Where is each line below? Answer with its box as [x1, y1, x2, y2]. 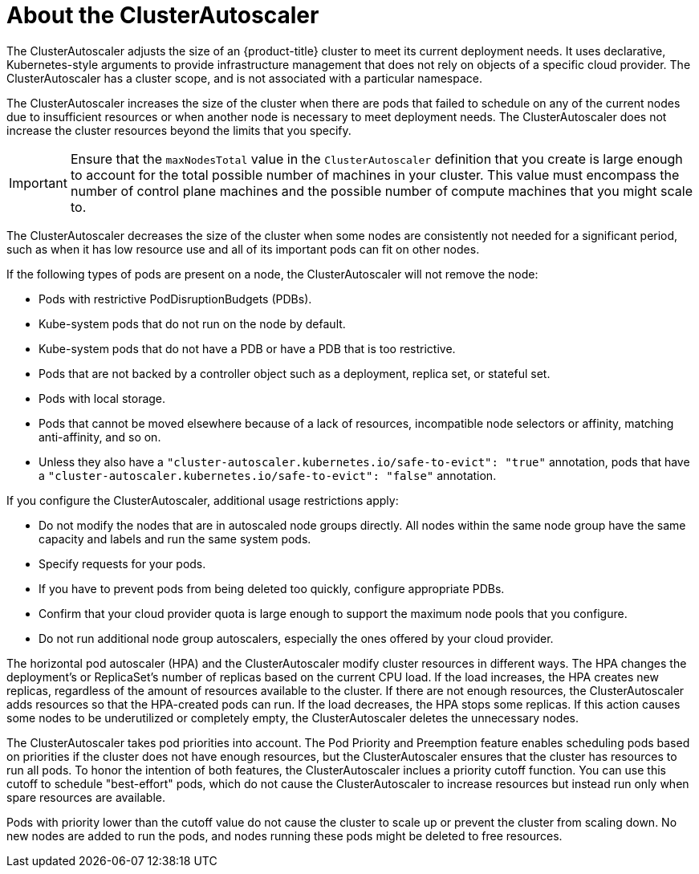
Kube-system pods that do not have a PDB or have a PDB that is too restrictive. [39, 341, 456, 356]
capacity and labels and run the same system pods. [39, 531, 311, 546]
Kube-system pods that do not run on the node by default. [39, 316, 346, 331]
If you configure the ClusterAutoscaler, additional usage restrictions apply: [6, 493, 399, 507]
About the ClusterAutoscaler [6, 2, 319, 29]
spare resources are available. [6, 790, 166, 804]
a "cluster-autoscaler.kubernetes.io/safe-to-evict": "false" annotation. [39, 468, 497, 482]
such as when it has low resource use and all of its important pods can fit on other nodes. [6, 242, 480, 256]
